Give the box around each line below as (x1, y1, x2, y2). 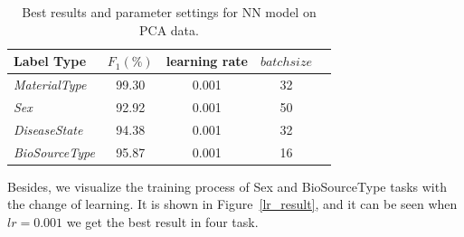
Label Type (14, 52, 87, 71)
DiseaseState (14, 119, 83, 138)
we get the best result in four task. (66, 212, 259, 231)
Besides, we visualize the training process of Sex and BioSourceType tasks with (7, 176, 447, 195)
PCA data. (139, 20, 199, 39)
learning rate (166, 52, 248, 71)
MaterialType (14, 75, 87, 94)
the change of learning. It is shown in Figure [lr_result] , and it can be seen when (7, 194, 458, 213)
